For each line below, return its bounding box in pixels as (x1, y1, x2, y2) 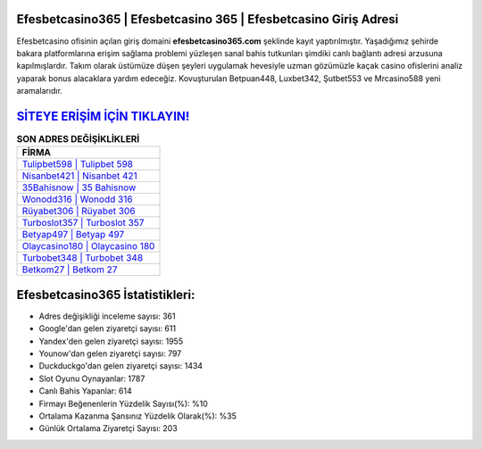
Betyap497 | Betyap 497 (21, 229, 125, 241)
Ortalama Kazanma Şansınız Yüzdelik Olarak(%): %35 (38, 411, 237, 421)
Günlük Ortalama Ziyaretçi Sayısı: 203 (38, 423, 178, 434)
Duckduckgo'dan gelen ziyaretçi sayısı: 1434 (38, 361, 204, 371)
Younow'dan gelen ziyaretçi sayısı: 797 (38, 348, 182, 359)
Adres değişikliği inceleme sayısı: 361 (38, 311, 176, 321)
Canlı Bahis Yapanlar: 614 (38, 386, 133, 396)
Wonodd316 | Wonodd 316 (21, 193, 133, 205)
